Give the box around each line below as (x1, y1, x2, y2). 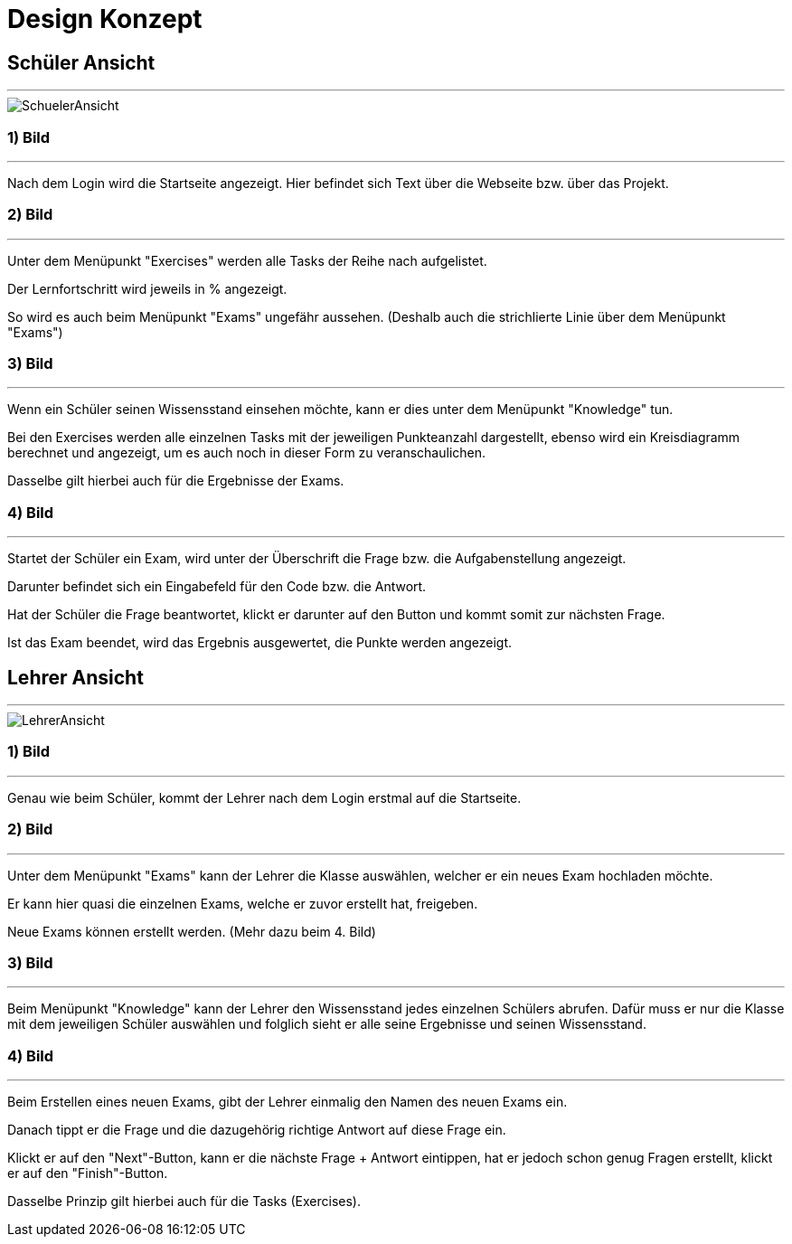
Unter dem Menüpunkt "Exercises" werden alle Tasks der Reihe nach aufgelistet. (7, 252, 487, 269)
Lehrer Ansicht (7, 665, 144, 689)
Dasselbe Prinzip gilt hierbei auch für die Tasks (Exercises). (7, 1193, 361, 1210)
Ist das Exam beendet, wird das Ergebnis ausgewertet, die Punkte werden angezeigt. (7, 635, 513, 651)
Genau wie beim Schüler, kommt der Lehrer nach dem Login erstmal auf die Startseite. (7, 789, 522, 806)
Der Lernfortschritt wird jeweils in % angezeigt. (7, 280, 288, 297)
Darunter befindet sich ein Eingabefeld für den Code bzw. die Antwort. (7, 579, 427, 595)
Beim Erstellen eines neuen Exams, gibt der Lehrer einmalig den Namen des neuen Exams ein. (7, 1094, 568, 1110)
